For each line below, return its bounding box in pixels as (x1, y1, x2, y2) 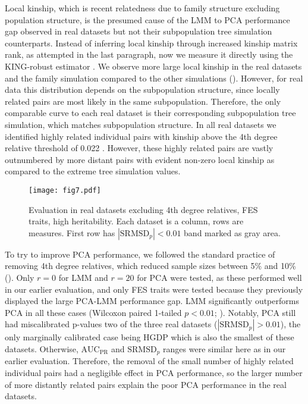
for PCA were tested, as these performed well (137, 271, 302, 283)
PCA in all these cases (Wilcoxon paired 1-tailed (5, 306, 182, 318)
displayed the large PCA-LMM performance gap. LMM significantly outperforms (5, 295, 299, 307)
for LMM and (58, 271, 108, 283)
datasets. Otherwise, (5, 342, 78, 355)
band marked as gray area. (184, 226, 281, 239)
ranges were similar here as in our (163, 342, 286, 355)
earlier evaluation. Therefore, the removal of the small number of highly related (5, 355, 294, 367)
